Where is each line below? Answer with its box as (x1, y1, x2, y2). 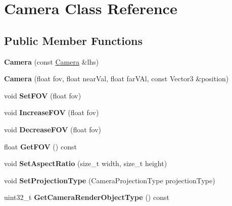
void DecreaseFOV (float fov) (4, 124, 102, 134)
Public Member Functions (4, 32, 143, 48)
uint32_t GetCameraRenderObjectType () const (4, 192, 169, 202)
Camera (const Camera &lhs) (4, 56, 99, 67)
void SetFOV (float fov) (4, 90, 81, 100)
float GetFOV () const (4, 141, 77, 151)
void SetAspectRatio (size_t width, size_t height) (4, 158, 167, 169)
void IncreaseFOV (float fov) (4, 107, 99, 118)
